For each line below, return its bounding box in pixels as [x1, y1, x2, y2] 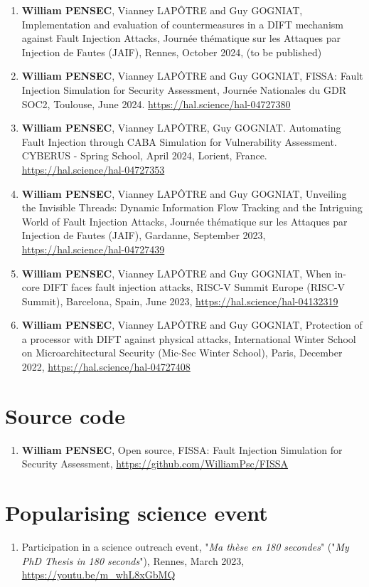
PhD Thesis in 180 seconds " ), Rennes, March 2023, [21, 553, 245, 568]
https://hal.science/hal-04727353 [21, 162, 165, 176]
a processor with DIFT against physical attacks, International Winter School [21, 331, 356, 346]
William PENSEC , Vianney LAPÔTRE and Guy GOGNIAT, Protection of [21, 317, 363, 332]
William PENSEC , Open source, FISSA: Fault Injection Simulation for [21, 442, 343, 457]
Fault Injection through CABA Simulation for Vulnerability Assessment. [21, 134, 337, 149]
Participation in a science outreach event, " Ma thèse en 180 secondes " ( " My [21, 539, 349, 554]
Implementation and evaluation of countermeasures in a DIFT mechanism [21, 16, 343, 31]
